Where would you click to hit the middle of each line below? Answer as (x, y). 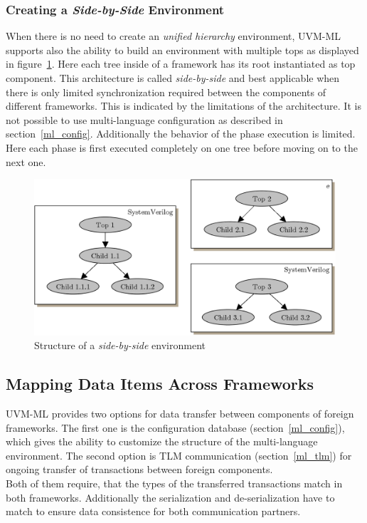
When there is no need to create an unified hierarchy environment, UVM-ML (174, 36)
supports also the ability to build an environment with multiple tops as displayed (182, 50)
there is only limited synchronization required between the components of (166, 92)
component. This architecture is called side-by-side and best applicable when (173, 78)
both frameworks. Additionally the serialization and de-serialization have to (170, 497)
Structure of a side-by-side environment (120, 345)
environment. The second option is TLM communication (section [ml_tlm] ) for (179, 455)
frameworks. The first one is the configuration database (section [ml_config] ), (175, 427)
